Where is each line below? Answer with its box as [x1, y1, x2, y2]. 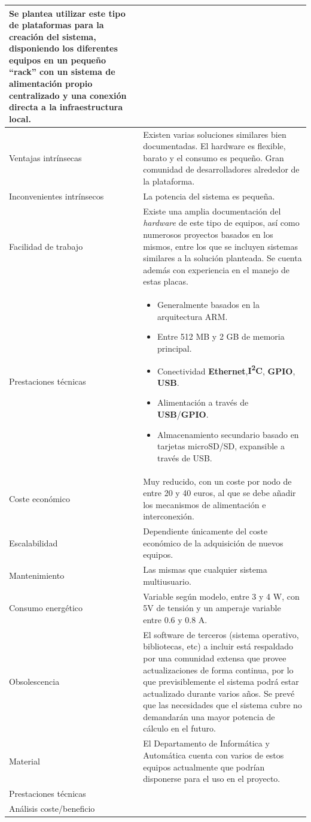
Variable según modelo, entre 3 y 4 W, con [143, 590, 300, 602]
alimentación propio [9, 77, 93, 90]
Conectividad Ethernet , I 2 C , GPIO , [157, 362, 295, 377]
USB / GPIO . [157, 407, 209, 420]
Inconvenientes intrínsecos [9, 189, 104, 202]
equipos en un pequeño [9, 53, 106, 66]
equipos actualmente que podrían [143, 760, 265, 773]
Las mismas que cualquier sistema [143, 563, 267, 576]
